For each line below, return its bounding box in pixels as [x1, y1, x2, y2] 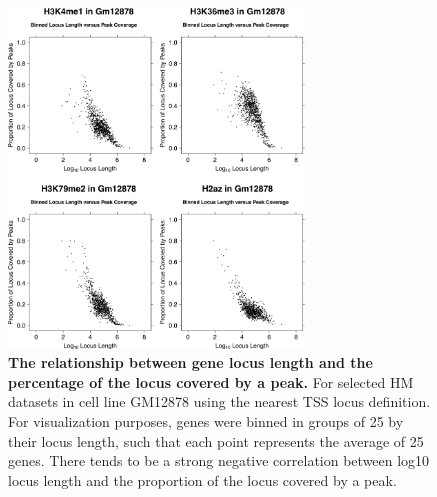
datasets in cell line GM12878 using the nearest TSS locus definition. [8, 391, 431, 412]
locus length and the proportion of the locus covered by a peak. [8, 469, 397, 490]
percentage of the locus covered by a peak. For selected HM [8, 371, 414, 392]
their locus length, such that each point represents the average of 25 [8, 430, 424, 451]
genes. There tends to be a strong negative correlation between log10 [8, 450, 430, 471]
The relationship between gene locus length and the [8, 352, 373, 373]
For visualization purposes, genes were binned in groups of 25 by [8, 410, 404, 431]
